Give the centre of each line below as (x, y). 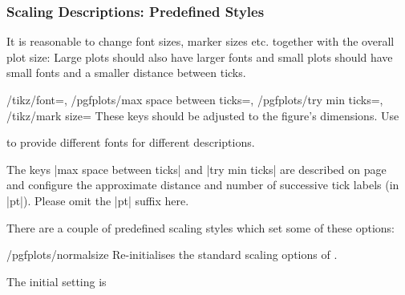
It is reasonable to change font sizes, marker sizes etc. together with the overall (200, 41)
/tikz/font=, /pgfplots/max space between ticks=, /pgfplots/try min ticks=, (195, 99)
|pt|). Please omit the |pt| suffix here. (98, 200)
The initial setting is (57, 281)
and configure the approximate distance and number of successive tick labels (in (203, 185)
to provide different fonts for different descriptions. (131, 142)
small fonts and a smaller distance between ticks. (126, 73)
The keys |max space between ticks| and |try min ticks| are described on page (196, 169)
